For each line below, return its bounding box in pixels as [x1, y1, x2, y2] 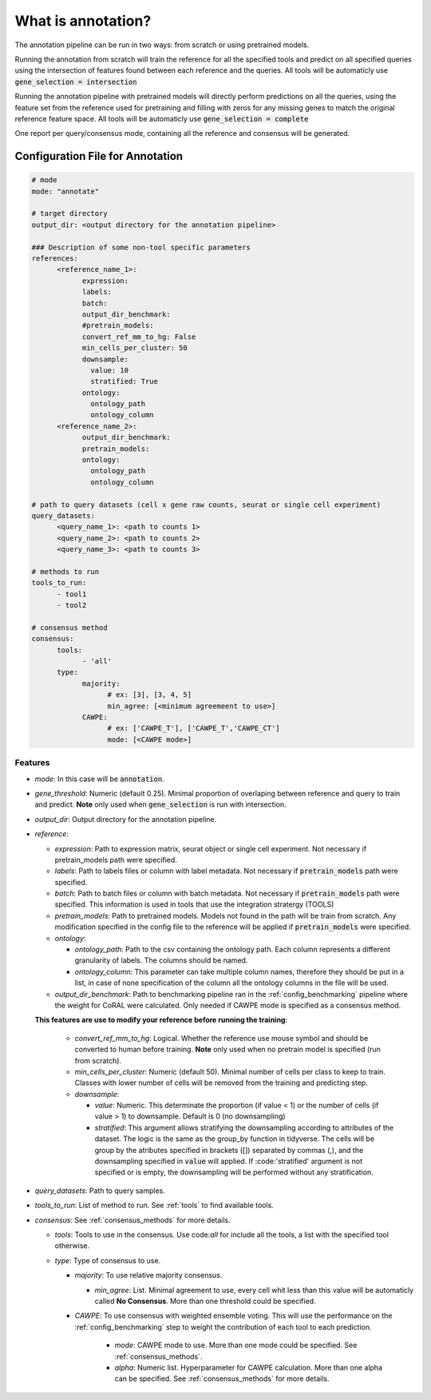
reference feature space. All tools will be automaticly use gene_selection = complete [14, 114, 309, 123]
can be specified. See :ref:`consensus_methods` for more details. [114, 1374, 330, 1383]
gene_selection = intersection [14, 77, 137, 86]
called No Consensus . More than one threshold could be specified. [94, 1296, 316, 1306]
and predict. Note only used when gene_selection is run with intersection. [34, 800, 287, 809]
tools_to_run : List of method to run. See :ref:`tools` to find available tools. [34, 1200, 275, 1211]
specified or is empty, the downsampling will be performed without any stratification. [94, 1167, 374, 1177]
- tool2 [57, 600, 87, 610]
